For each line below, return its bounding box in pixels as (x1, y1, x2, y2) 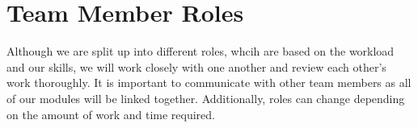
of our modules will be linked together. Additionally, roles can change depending (6, 89, 405, 106)
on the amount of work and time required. (6, 105, 215, 122)
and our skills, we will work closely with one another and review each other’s (6, 58, 386, 75)
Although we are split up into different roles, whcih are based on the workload (6, 43, 395, 60)
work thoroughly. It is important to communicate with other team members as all (6, 74, 412, 91)
